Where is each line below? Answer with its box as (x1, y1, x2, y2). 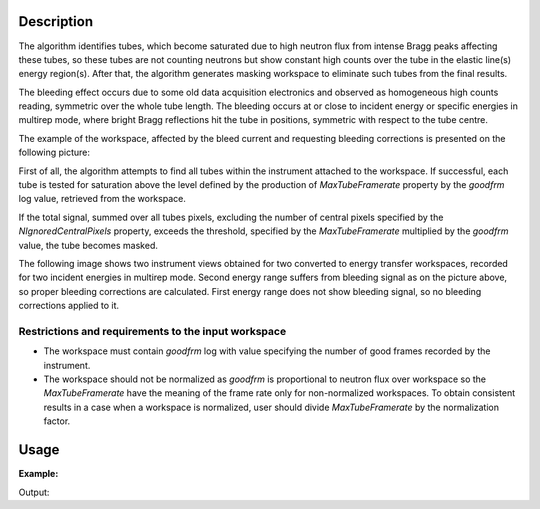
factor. (43, 415, 71, 427)
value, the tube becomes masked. (18, 239, 159, 251)
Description (18, 13, 94, 30)
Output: (18, 486, 50, 498)
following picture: (18, 146, 90, 159)
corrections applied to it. (18, 300, 120, 312)
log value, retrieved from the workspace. (18, 193, 187, 205)
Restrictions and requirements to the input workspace (18, 324, 287, 338)
